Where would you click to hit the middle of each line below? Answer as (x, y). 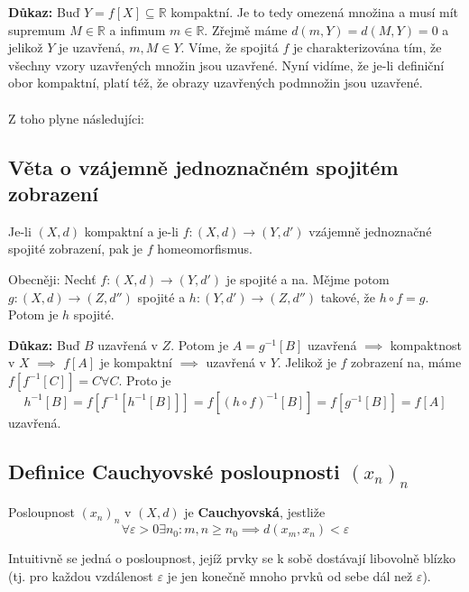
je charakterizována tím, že (367, 47)
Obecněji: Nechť (52, 278)
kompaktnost (426, 344)
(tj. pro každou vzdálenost (81, 575)
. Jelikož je (307, 362)
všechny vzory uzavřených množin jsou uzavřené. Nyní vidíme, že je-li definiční (226, 65)
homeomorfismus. (205, 249)
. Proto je (145, 379)
